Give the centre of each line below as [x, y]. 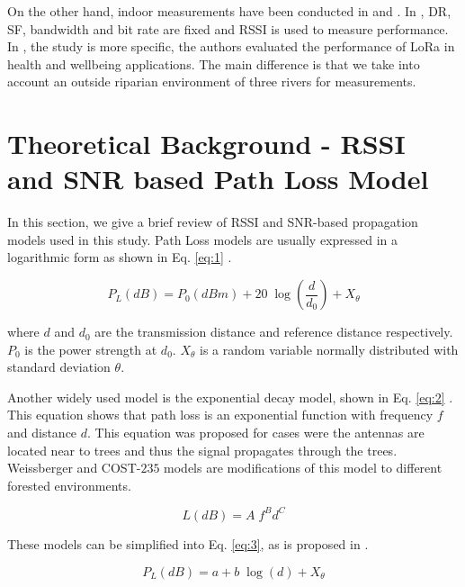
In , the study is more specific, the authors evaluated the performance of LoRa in [231, 46]
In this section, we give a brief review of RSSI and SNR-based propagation [213, 222]
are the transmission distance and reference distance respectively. [274, 332]
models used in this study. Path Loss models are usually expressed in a [203, 239]
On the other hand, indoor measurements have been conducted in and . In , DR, [229, 11]
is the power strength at [91, 349]
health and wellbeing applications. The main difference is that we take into [214, 63]
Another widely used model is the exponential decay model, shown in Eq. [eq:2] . [230, 397]
